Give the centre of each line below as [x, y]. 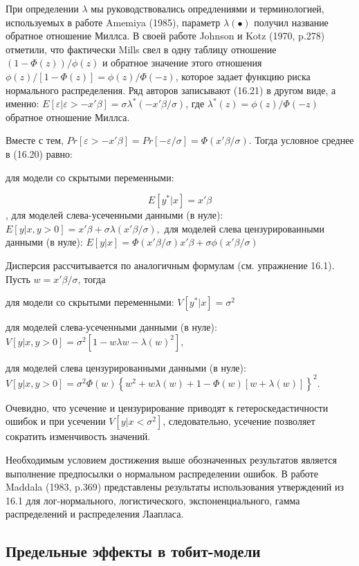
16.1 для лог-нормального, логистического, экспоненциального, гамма [153, 500]
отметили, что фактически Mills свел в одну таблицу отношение [141, 49]
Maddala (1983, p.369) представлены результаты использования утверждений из [175, 487]
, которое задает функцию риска [243, 76]
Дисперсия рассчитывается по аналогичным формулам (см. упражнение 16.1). [170, 265]
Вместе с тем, [35, 140]
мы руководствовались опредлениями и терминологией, [208, 8]
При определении [42, 8]
